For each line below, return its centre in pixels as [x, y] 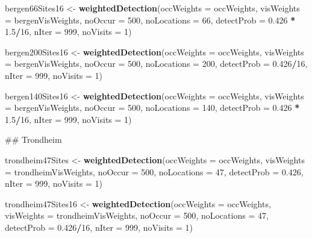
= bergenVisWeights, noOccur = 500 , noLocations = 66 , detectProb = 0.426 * [150, 20]
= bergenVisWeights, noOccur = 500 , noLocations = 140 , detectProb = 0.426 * [152, 108]
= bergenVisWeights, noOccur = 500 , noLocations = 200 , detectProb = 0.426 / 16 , [156, 64]
